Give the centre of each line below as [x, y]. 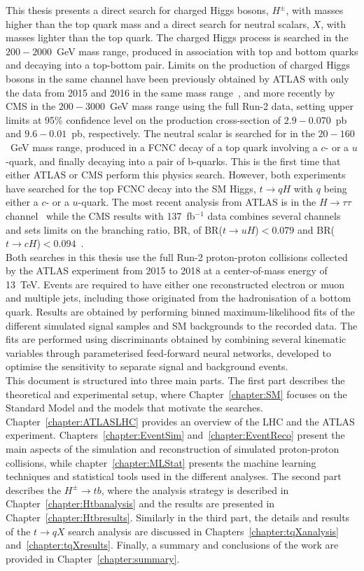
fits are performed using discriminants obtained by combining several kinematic [176, 339]
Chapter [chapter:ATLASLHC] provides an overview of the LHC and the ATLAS [180, 421]
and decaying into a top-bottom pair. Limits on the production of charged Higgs [178, 65]
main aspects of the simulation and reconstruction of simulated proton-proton [173, 449]
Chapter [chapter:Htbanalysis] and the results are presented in [140, 503]
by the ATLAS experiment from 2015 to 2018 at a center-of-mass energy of [167, 270]
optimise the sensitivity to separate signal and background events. [147, 366]
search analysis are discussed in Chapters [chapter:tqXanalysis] [204, 531]
